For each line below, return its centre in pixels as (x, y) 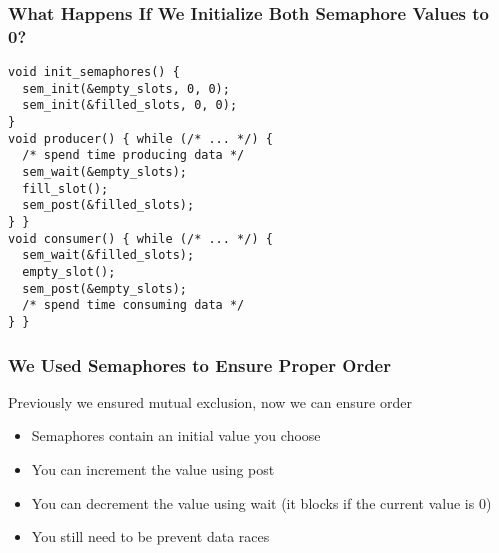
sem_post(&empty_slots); (104, 288)
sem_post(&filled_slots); (108, 205)
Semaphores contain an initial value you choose (176, 435)
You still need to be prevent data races (150, 536)
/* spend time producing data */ (133, 155)
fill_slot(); (65, 188)
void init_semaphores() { (94, 72)
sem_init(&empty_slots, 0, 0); (126, 88)
